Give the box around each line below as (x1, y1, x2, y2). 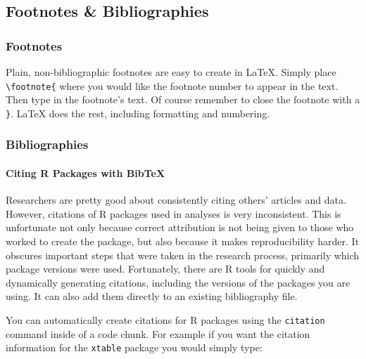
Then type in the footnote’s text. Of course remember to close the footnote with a (6, 92, 360, 107)
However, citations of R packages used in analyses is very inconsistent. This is (6, 206, 341, 221)
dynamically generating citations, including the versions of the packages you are (6, 275, 351, 289)
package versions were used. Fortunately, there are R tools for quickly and (6, 261, 325, 276)
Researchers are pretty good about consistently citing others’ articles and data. (6, 192, 346, 207)
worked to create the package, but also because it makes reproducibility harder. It (6, 233, 360, 248)
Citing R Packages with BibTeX (6, 165, 165, 180)
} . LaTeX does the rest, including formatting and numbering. (6, 105, 270, 120)
